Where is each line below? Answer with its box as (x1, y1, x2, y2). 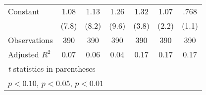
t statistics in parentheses (8, 63, 96, 74)
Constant (8, 5, 40, 17)
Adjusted (8, 48, 39, 60)
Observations (8, 34, 53, 46)
